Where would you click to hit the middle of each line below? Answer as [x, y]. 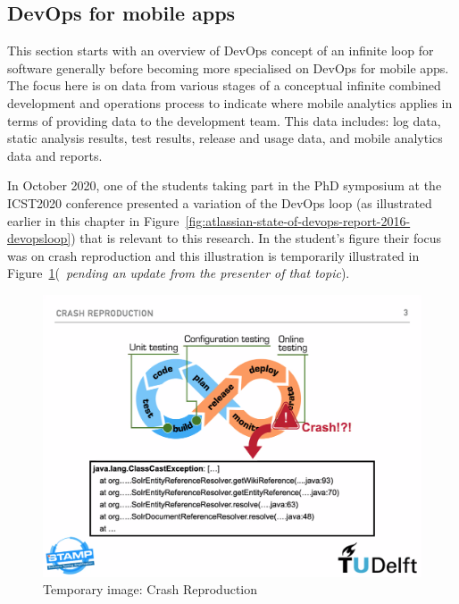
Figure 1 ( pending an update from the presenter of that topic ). [179, 273]
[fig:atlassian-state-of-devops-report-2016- [298, 220]
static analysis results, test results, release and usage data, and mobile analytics [225, 138]
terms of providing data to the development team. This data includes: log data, [224, 120]
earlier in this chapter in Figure [93, 220]
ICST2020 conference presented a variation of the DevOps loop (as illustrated [220, 202]
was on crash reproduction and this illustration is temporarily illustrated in [213, 255]
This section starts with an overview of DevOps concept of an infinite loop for [221, 50]
